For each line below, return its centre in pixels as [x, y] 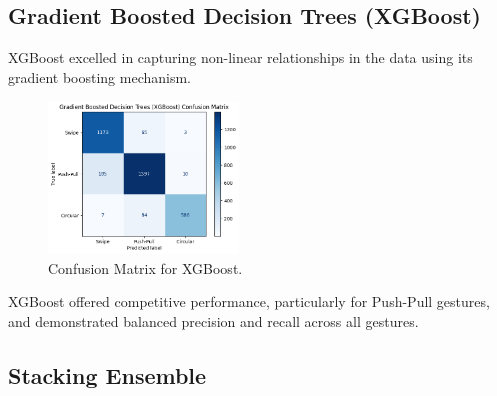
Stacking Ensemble [107, 374]
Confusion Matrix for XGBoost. [145, 267]
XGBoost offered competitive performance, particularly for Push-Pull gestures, [249, 301]
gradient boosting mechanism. [99, 76]
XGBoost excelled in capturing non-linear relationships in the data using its [240, 57]
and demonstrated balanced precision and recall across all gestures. [213, 320]
